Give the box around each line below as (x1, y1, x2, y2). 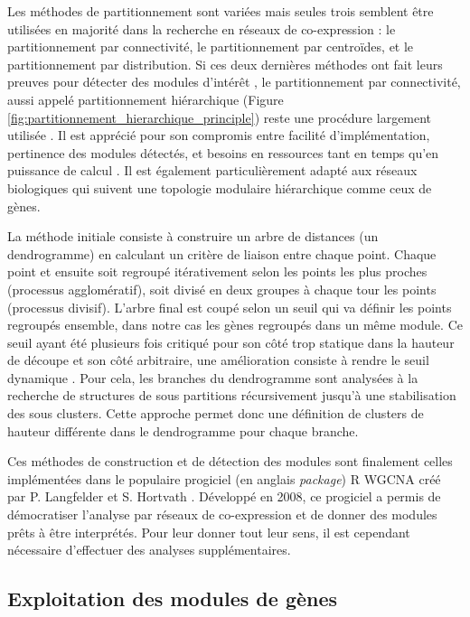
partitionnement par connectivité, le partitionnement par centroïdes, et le (7, 37, 414, 56)
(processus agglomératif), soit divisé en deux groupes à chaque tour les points (7, 279, 437, 298)
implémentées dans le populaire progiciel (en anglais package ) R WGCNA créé (7, 469, 441, 488)
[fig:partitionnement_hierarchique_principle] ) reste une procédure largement (7, 108, 432, 126)
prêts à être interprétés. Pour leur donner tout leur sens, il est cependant (7, 522, 410, 541)
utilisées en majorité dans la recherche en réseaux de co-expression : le (7, 19, 396, 38)
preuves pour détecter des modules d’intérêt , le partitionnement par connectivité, (7, 72, 461, 91)
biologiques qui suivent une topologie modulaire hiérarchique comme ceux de (7, 178, 432, 197)
